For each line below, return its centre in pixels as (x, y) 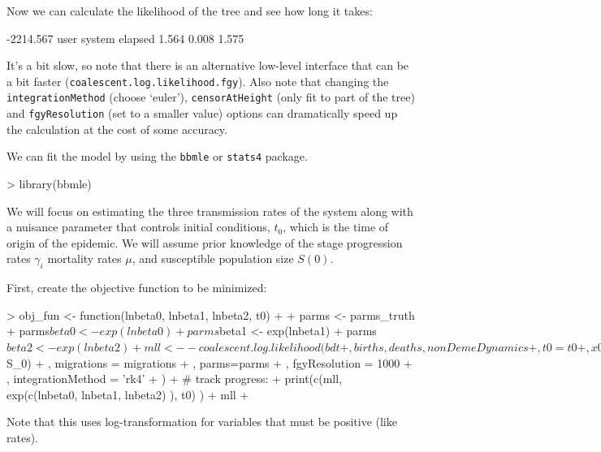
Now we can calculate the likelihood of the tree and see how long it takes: (190, 11)
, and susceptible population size (213, 258)
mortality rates (84, 258)
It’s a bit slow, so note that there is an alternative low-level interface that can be (208, 65)
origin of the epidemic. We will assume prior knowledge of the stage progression (205, 242)
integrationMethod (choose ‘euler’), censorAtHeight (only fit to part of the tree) (211, 97)
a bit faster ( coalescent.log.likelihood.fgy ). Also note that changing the (198, 81)
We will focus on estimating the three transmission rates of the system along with (210, 211)
